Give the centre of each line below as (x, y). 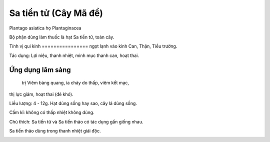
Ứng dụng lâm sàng (40, 70)
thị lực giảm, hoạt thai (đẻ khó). (41, 94)
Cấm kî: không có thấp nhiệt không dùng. (52, 112)
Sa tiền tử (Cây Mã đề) (56, 13)
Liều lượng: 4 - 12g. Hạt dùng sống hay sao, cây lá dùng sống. (73, 103)
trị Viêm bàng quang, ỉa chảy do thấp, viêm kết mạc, (75, 83)
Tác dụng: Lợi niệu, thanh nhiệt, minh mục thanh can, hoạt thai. (74, 55)
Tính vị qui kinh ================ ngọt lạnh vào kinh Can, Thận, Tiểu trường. (93, 46)
